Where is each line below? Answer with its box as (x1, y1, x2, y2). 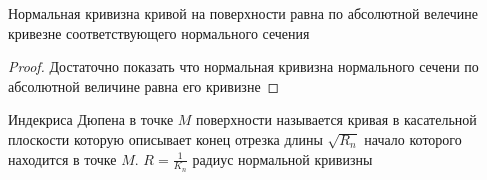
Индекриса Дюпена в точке (8, 109, 174, 130)
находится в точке (8, 148, 117, 169)
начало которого (364, 128, 462, 149)
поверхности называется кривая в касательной (196, 109, 477, 130)
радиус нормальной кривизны (192, 148, 373, 169)
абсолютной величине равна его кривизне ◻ (8, 75, 280, 96)
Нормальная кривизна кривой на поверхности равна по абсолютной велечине (8, 3, 478, 23)
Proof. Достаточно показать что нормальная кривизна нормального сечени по (8, 56, 479, 77)
